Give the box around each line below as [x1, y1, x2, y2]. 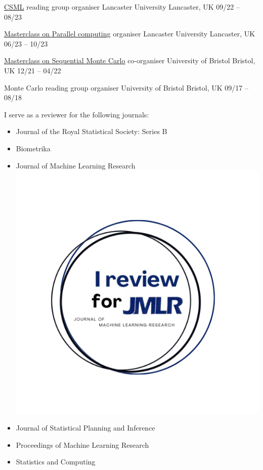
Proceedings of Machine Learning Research [16, 439, 149, 450]
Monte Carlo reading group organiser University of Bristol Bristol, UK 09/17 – [4, 82, 248, 93]
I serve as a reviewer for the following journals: [4, 109, 149, 119]
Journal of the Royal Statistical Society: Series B [16, 126, 167, 137]
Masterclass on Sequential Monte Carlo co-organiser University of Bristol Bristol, [4, 55, 255, 66]
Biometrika [16, 143, 51, 153]
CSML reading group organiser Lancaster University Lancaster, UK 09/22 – [4, 2, 240, 12]
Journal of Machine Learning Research [16, 160, 136, 170]
